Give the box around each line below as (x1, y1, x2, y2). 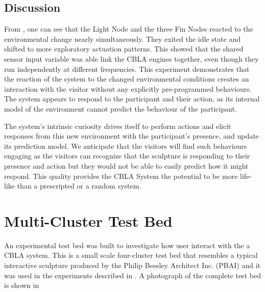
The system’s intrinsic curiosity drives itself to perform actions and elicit (4, 120, 231, 131)
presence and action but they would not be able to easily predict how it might (4, 160, 249, 171)
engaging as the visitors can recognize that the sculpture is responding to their (4, 150, 250, 161)
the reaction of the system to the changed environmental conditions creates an (4, 73, 249, 84)
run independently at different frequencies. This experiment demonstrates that (4, 63, 250, 74)
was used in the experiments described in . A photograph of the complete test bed (4, 270, 261, 280)
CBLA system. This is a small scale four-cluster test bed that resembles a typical (4, 250, 258, 260)
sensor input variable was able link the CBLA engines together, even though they (4, 53, 259, 64)
